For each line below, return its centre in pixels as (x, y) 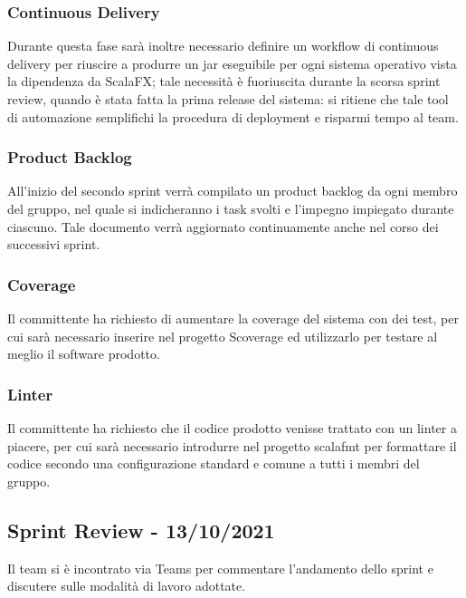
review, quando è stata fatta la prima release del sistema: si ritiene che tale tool (228, 99)
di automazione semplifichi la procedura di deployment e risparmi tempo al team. (233, 116)
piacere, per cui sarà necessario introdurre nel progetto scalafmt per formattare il (232, 445)
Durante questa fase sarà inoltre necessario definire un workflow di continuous (223, 46)
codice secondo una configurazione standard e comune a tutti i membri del (214, 463)
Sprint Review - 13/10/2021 (141, 530)
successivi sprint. (54, 244)
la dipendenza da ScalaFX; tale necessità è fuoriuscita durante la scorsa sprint (224, 81)
